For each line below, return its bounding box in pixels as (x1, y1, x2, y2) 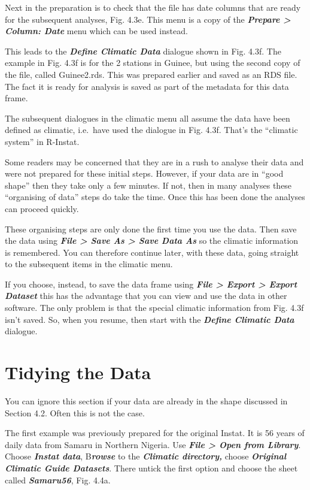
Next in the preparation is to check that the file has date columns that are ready (5, 1, 301, 13)
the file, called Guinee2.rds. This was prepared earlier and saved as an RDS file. (5, 68, 297, 80)
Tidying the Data (5, 360, 151, 385)
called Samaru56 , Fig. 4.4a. (5, 473, 111, 486)
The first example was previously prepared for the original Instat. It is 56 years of (5, 427, 305, 439)
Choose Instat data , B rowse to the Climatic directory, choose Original (5, 450, 287, 462)
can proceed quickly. (5, 202, 79, 214)
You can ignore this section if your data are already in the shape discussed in (5, 394, 288, 407)
